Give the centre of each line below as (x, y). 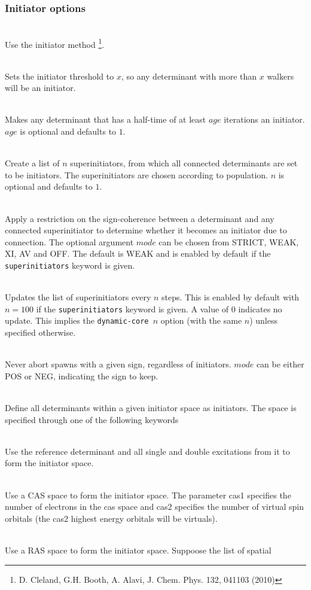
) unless (263, 320)
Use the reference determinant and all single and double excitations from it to (147, 451)
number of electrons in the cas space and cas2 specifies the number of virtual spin (154, 507)
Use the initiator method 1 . (55, 43)
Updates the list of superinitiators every (78, 297)
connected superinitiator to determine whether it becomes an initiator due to (146, 230)
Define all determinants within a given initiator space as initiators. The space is (151, 408)
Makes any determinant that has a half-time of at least (106, 119)
